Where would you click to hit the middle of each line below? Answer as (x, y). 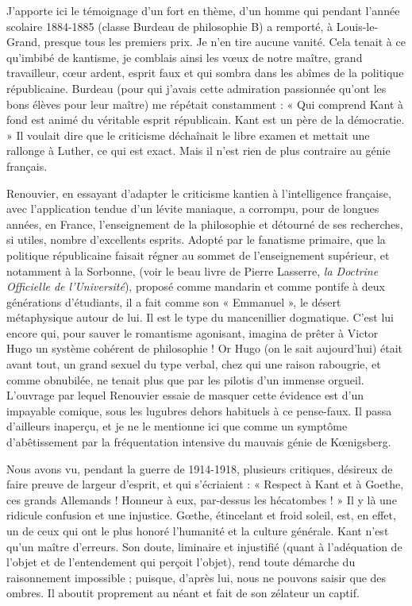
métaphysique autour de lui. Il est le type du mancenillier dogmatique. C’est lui (200, 317)
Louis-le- (357, 26)
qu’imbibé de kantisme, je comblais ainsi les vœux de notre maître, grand (185, 57)
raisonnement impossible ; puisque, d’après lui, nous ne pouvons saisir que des (196, 577)
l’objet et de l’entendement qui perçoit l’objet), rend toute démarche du (181, 562)
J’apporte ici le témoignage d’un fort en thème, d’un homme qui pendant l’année (203, 10)
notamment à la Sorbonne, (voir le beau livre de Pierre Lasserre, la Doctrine (193, 270)
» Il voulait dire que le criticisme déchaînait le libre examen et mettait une (188, 135)
